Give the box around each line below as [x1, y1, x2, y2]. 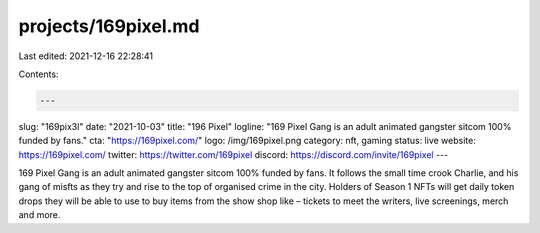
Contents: [18, 68, 59, 80]
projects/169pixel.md [18, 15, 200, 37]
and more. [18, 209, 61, 221]
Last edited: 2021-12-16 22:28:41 [18, 50, 154, 62]
